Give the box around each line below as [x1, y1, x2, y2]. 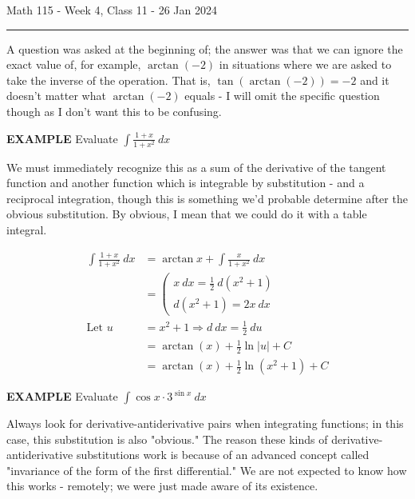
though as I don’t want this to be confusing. [6, 102, 222, 119]
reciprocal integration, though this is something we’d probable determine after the [6, 190, 408, 206]
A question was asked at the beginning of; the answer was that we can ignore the [6, 40, 403, 57]
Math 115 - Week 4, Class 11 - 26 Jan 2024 [6, 2, 217, 18]
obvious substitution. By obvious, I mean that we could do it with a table [6, 206, 367, 222]
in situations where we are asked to [219, 56, 392, 73]
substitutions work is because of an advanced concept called [76, 446, 370, 463]
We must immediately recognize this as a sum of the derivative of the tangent [6, 158, 386, 175]
